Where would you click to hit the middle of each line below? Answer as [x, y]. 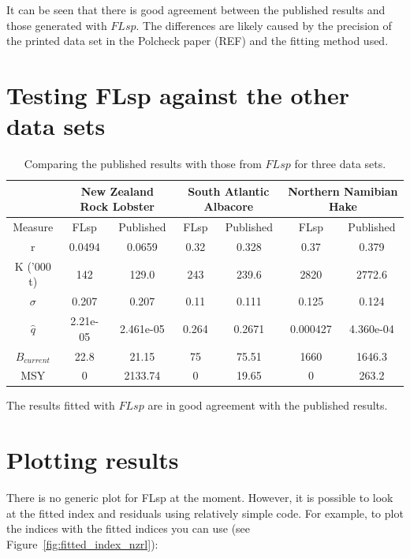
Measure [33, 227]
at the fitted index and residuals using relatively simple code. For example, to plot [205, 513]
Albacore [229, 206]
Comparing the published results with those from [143, 164]
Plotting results [93, 460]
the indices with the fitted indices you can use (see [129, 528]
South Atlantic [229, 191]
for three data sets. [340, 164]
